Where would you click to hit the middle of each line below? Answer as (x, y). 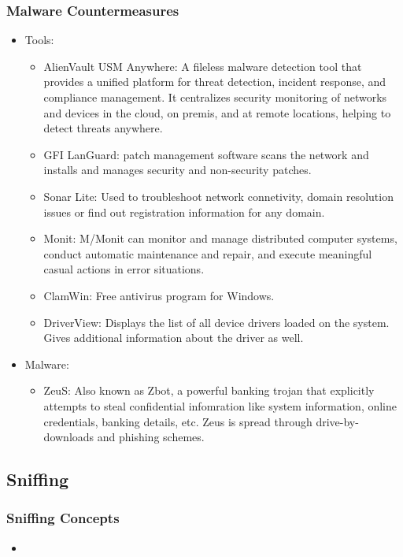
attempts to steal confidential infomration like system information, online (220, 405)
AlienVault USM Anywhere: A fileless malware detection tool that (203, 66)
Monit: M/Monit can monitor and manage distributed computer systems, (220, 238)
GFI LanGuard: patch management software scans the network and (206, 154)
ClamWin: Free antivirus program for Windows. (159, 295)
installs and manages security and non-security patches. (177, 170)
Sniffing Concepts (63, 518)
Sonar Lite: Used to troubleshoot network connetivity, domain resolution (218, 196)
